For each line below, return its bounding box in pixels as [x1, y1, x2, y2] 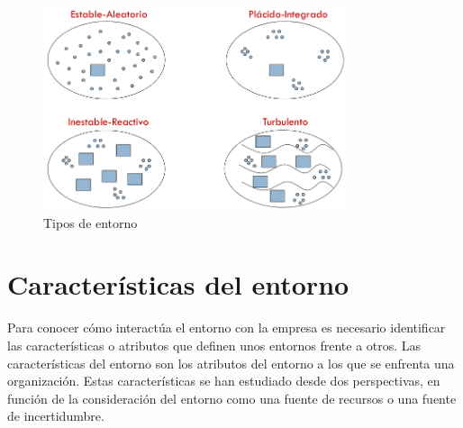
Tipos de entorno [43, 213, 138, 232]
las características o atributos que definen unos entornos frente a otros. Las [7, 335, 422, 354]
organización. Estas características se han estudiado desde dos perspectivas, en [7, 371, 440, 390]
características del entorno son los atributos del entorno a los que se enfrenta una [7, 353, 455, 372]
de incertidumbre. [7, 406, 104, 425]
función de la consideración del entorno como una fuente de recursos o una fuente [7, 388, 457, 407]
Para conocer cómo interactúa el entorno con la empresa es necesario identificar [7, 318, 446, 337]
